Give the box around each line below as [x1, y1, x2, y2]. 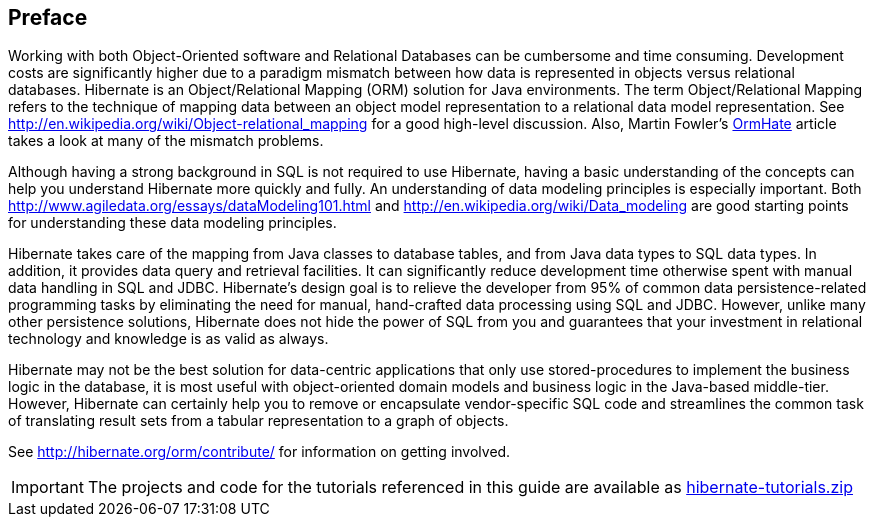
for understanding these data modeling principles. [8, 214, 337, 232]
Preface [8, 5, 88, 30]
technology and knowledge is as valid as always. [8, 330, 329, 348]
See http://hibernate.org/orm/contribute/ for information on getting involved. [8, 443, 511, 461]
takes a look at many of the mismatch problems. [8, 132, 324, 150]
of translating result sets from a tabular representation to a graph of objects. [8, 412, 509, 430]
